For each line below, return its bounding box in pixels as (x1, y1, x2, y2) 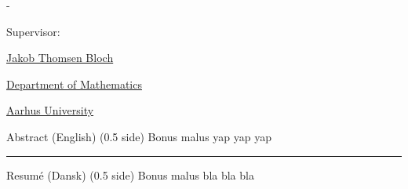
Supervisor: (6, 23, 60, 39)
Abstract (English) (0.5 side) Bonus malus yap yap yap (6, 128, 271, 144)
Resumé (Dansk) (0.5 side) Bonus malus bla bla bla (6, 166, 254, 183)
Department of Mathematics (6, 75, 142, 92)
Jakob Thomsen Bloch (6, 49, 114, 66)
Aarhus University (6, 102, 94, 118)
